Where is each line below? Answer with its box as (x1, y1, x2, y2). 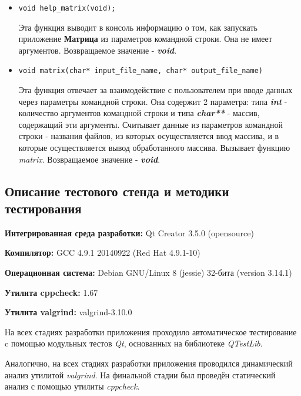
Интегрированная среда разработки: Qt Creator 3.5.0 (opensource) (5, 226, 254, 239)
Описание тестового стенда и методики (5, 181, 229, 200)
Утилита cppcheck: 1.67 (5, 286, 98, 298)
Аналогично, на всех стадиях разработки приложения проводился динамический (5, 357, 293, 369)
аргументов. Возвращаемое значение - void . (18, 44, 177, 56)
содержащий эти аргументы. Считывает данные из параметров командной (18, 118, 283, 130)
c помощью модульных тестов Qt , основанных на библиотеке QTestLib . (5, 337, 263, 349)
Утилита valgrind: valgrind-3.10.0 (5, 306, 132, 318)
